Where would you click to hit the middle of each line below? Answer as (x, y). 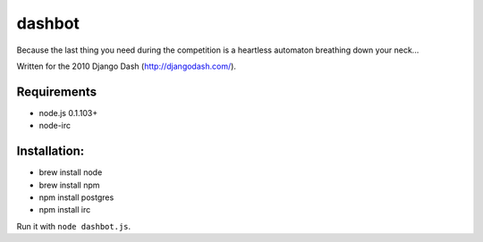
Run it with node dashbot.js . (74, 226)
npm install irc (65, 210)
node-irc (55, 126)
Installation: (51, 151)
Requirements (57, 92)
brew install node (71, 172)
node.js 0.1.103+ (68, 113)
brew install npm (69, 185)
